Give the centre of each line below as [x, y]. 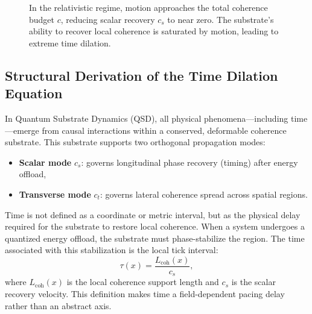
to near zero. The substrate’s [221, 19]
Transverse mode [55, 194]
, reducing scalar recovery [108, 19]
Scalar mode [45, 162]
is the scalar [253, 282]
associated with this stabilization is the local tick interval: [112, 250]
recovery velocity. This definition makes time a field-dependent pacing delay [145, 294]
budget [42, 19]
